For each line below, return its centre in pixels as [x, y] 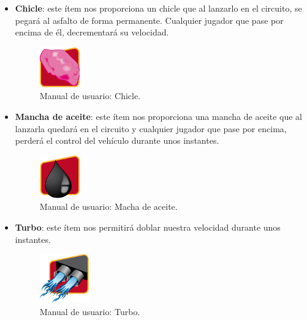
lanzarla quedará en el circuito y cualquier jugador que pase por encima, [151, 128]
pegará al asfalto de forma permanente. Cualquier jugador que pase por [149, 20]
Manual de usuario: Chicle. [90, 96]
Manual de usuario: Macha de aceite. [108, 207]
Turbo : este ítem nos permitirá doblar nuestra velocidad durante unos [148, 227]
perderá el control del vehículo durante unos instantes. [117, 140]
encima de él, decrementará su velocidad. [92, 32]
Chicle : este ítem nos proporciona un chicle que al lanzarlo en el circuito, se [158, 8]
